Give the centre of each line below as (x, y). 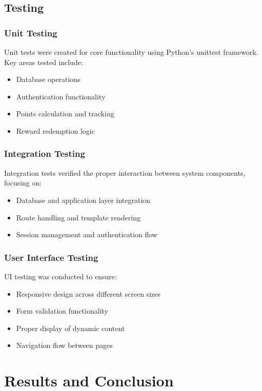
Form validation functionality (62, 311)
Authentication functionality (61, 96)
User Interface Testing (51, 257)
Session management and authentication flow (87, 234)
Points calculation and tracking (65, 114)
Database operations (48, 79)
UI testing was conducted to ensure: (61, 276)
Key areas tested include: (44, 62)
